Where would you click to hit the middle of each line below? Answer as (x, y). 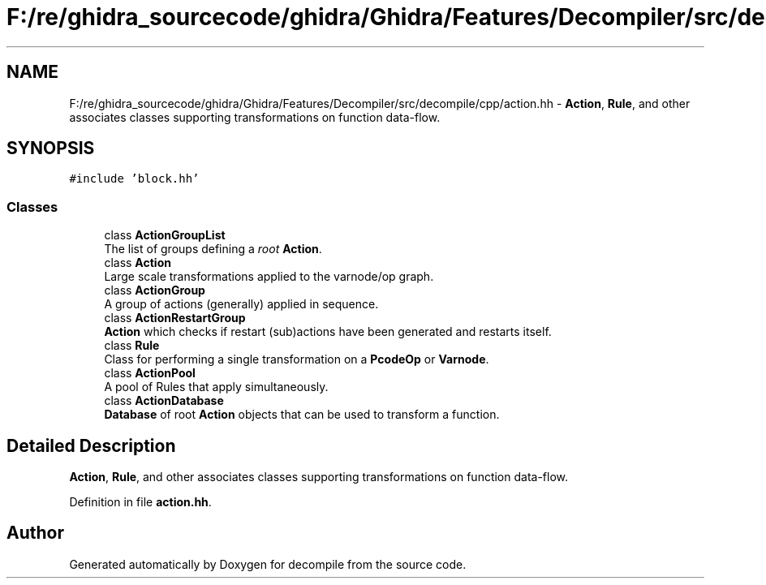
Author (35, 533)
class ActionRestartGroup (175, 318)
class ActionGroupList (165, 235)
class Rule (132, 346)
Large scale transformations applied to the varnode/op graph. (269, 277)
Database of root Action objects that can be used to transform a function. (302, 415)
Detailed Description (91, 445)
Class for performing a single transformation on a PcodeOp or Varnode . (297, 359)
